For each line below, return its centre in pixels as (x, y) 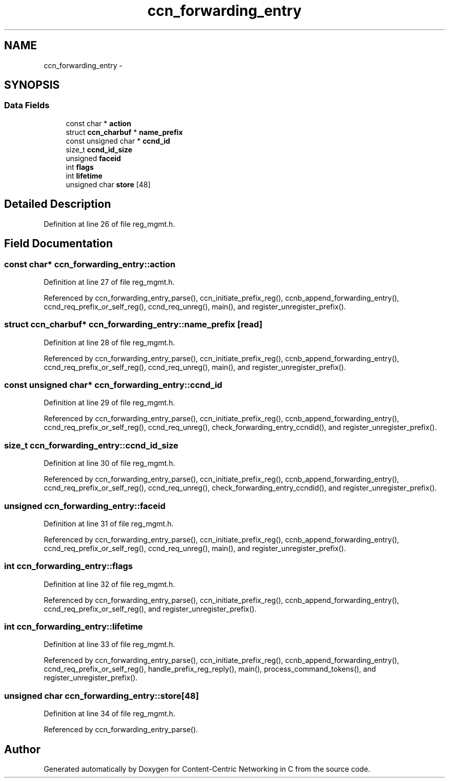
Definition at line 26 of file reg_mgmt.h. (109, 224)
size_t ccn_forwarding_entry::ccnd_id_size (91, 445)
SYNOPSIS (32, 85)
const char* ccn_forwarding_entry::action (90, 264)
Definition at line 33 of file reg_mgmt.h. (109, 644)
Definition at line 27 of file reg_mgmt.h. (109, 282)
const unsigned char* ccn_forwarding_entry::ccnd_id (113, 385)
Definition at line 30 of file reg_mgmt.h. (109, 463)
